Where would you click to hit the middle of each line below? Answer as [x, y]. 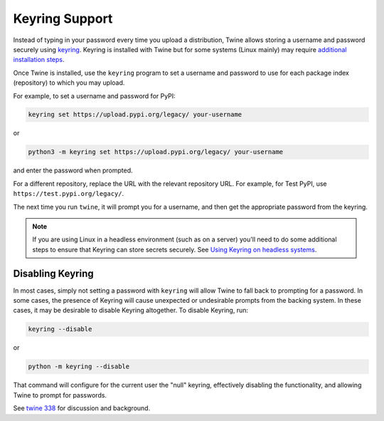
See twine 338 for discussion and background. [82, 408]
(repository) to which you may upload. [69, 83]
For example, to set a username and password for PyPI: [94, 95]
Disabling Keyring [53, 273]
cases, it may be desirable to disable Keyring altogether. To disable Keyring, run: [131, 311]
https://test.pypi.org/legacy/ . [69, 194]
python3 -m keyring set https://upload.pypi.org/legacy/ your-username [156, 152]
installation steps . [39, 60]
